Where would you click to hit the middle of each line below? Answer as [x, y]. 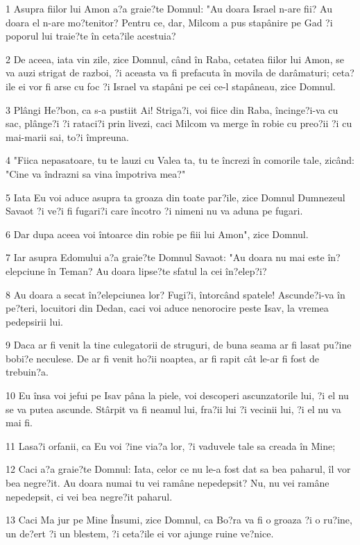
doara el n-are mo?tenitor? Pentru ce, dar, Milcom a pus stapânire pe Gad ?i [169, 22]
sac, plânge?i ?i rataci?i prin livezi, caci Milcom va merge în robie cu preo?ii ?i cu [179, 123]
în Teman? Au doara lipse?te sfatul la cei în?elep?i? [157, 270]
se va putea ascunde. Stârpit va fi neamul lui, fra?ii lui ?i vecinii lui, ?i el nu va [173, 409]
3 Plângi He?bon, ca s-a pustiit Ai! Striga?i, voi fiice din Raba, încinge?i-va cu [172, 109]
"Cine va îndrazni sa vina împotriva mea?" [96, 173]
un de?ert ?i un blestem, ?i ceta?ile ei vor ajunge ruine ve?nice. [140, 533]
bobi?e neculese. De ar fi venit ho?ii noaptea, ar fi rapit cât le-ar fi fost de [162, 358]
